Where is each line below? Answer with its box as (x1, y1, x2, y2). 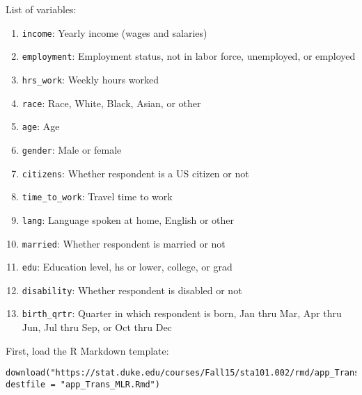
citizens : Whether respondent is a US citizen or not (22, 166, 249, 180)
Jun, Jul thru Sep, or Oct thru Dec (22, 320, 172, 334)
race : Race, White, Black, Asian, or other (22, 95, 201, 110)
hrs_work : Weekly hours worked (22, 72, 159, 86)
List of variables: (6, 2, 77, 16)
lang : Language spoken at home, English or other (22, 212, 235, 227)
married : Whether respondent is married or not (22, 236, 226, 250)
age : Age (22, 119, 60, 134)
